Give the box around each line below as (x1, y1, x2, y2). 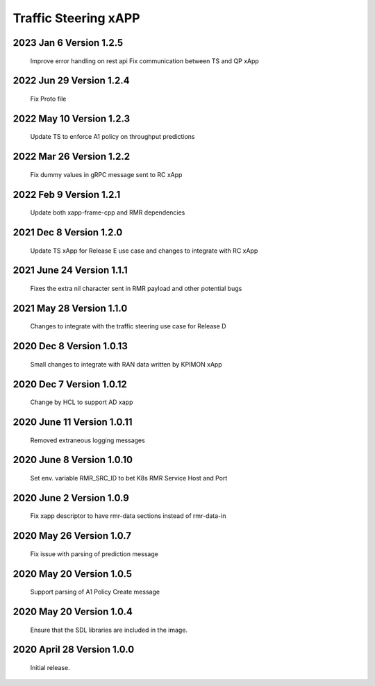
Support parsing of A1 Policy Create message (30, 587, 160, 596)
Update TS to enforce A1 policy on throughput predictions (30, 133, 195, 141)
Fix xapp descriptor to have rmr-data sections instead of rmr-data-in (30, 512, 226, 520)
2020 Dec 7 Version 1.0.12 (12, 378, 128, 390)
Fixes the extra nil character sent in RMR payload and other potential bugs (30, 285, 242, 292)
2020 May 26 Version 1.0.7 (12, 530, 132, 542)
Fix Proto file (30, 94, 67, 103)
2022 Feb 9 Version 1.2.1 (12, 188, 121, 201)
